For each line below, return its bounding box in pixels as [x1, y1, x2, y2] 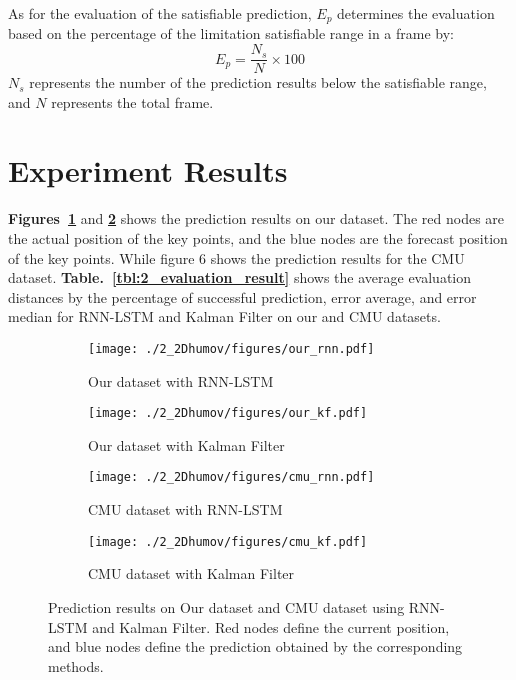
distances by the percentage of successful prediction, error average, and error [8, 286, 477, 307]
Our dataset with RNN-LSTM [88, 370, 274, 391]
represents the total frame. [51, 91, 214, 112]
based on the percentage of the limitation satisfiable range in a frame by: [8, 23, 455, 44]
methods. [48, 655, 104, 676]
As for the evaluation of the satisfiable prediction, [8, 3, 312, 23]
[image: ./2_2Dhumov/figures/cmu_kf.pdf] [88, 534, 368, 549]
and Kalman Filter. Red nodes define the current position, [92, 616, 450, 637]
